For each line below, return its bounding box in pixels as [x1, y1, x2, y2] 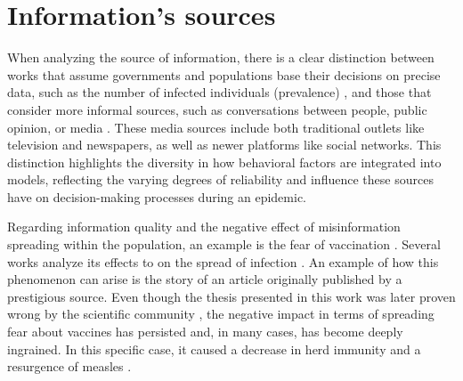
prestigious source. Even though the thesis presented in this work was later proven [7, 287, 456, 305]
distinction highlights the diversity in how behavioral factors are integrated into [7, 152, 442, 171]
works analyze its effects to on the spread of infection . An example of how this [7, 252, 439, 271]
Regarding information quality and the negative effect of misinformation [7, 217, 401, 236]
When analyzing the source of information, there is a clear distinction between [7, 48, 435, 67]
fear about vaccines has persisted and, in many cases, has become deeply [7, 322, 403, 341]
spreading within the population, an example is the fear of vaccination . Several [7, 235, 441, 254]
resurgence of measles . [7, 357, 132, 376]
